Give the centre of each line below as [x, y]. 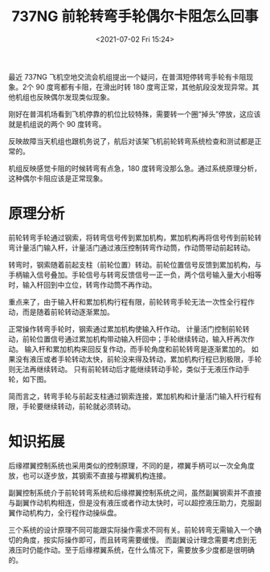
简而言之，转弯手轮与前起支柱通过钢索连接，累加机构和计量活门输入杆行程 [131, 396]
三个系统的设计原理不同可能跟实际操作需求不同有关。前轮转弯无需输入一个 [131, 529]
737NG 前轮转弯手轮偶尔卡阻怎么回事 [135, 16]
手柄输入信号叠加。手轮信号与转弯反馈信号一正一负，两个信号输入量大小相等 [135, 275]
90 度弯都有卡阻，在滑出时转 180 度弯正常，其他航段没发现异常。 [144, 87]
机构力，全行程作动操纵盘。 [75, 513]
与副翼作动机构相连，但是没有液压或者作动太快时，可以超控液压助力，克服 [131, 502]
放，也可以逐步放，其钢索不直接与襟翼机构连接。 [89, 476]
